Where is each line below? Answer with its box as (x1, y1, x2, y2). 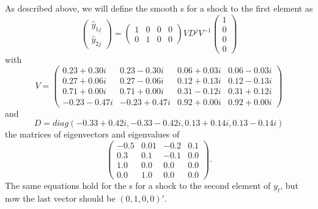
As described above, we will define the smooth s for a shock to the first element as (5, 2, 313, 14)
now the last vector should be (5, 191, 116, 204)
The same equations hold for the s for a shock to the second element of (5, 178, 271, 191)
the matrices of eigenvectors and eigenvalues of (5, 128, 180, 141)
